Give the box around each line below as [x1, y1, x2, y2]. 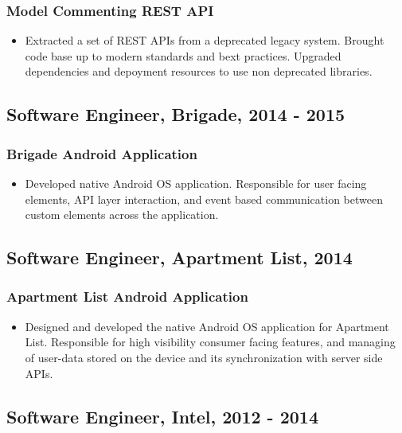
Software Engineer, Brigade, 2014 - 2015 [6, 102, 345, 127]
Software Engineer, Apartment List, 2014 [6, 245, 353, 270]
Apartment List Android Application [6, 287, 248, 306]
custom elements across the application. [25, 206, 219, 223]
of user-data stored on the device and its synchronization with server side [25, 349, 383, 365]
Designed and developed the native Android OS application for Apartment [25, 318, 389, 334]
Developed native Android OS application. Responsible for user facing [25, 175, 367, 191]
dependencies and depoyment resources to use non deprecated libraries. [25, 63, 373, 80]
